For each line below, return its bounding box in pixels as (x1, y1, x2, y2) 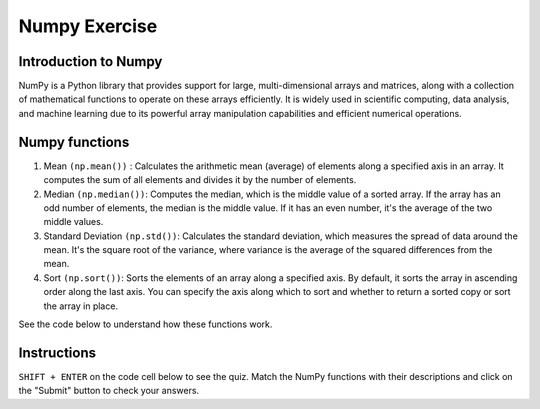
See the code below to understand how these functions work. (18, 318, 273, 330)
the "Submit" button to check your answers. (18, 385, 200, 397)
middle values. (43, 216, 104, 228)
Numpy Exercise (18, 15, 158, 37)
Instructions (18, 344, 97, 361)
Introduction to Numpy (18, 53, 163, 70)
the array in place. (43, 300, 119, 312)
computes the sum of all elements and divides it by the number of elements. (43, 174, 357, 186)
